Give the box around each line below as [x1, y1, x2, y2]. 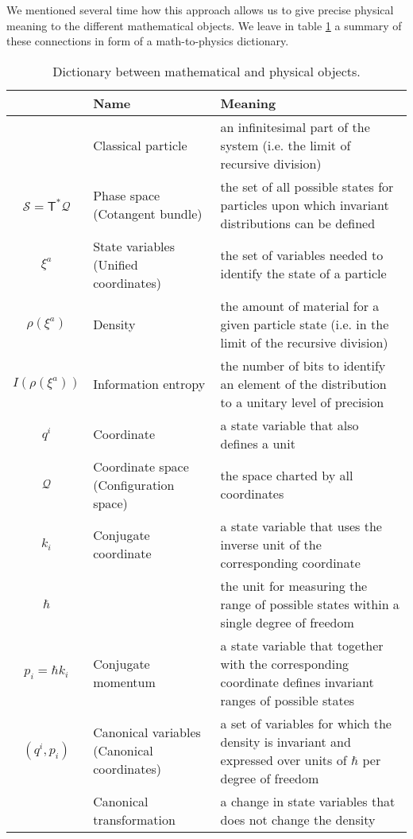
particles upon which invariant [220, 195, 389, 214]
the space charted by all [220, 466, 353, 485]
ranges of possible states [220, 690, 355, 709]
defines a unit [220, 433, 295, 453]
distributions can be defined [220, 213, 376, 232]
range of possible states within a [220, 594, 399, 613]
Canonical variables [93, 723, 201, 742]
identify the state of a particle [220, 264, 387, 283]
